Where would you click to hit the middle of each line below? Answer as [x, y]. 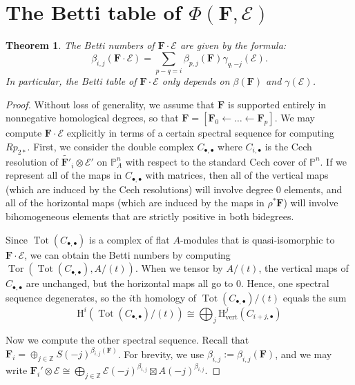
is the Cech [288, 146]
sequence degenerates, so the [66, 297]
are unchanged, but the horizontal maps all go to [129, 283]
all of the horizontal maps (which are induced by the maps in [135, 203]
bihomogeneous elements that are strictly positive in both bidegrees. [150, 216]
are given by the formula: [233, 45]
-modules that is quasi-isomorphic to [257, 239]
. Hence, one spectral [285, 283]
